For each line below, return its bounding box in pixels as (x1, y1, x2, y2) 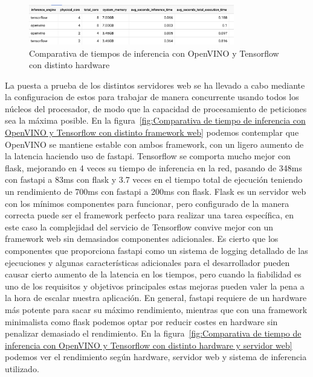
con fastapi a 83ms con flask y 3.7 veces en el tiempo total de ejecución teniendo (5, 173, 303, 186)
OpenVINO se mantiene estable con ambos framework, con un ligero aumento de (5, 138, 304, 150)
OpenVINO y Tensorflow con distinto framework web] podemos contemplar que (5, 126, 299, 139)
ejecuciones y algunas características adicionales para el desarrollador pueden (5, 256, 290, 268)
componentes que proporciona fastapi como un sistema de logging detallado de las (5, 244, 308, 256)
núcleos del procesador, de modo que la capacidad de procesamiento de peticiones (5, 102, 307, 115)
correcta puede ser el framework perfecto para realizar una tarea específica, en (5, 209, 294, 221)
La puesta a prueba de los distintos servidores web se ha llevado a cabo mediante (5, 78, 305, 91)
